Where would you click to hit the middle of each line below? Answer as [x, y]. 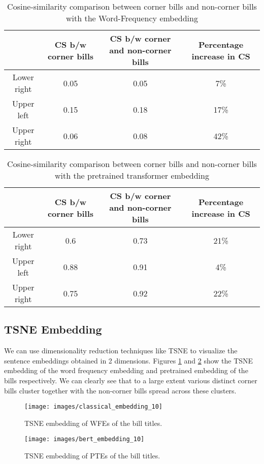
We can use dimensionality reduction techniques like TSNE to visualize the [121, 351]
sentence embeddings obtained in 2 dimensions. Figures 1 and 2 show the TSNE [129, 360]
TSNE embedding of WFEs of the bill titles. [93, 423]
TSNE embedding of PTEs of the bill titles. [92, 456]
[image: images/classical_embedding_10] [94, 407]
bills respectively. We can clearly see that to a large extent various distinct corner [131, 380]
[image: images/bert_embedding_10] [85, 439]
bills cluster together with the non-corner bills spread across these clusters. [120, 390]
